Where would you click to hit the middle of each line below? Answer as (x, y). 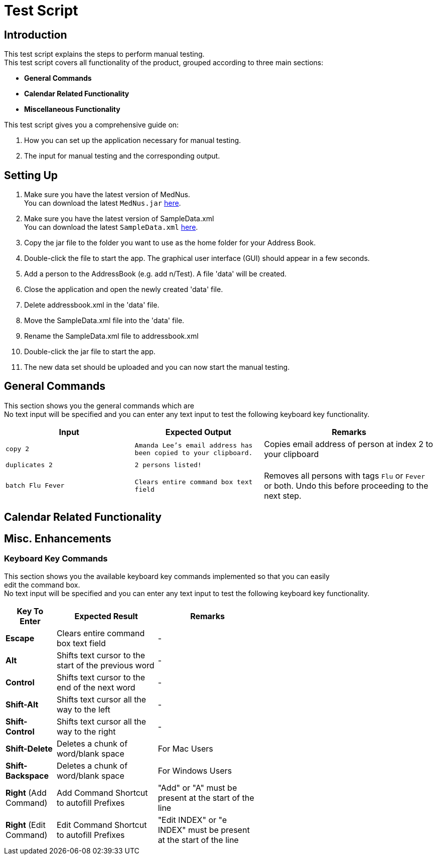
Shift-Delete (29, 748)
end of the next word (96, 687)
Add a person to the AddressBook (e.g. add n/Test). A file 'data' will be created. (156, 274)
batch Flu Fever (35, 486)
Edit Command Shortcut (102, 825)
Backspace (27, 775)
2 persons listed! (168, 465)
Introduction (36, 35)
